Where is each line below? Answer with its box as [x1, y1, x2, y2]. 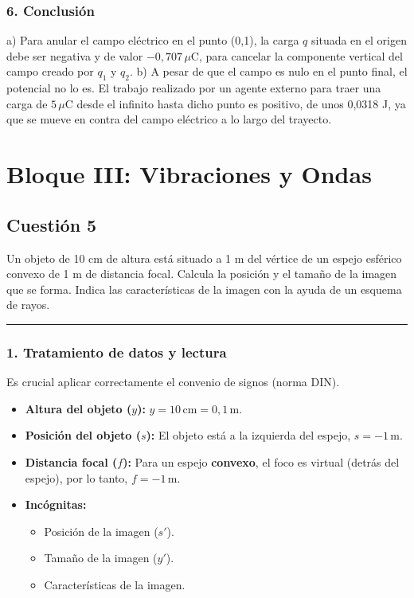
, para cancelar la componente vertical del [198, 47, 403, 64]
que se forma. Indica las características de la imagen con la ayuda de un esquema [6, 280, 402, 297]
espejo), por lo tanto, [25, 469, 128, 486]
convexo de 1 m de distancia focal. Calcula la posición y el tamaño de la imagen [6, 265, 397, 282]
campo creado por [6, 63, 94, 80]
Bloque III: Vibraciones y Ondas [6, 158, 372, 190]
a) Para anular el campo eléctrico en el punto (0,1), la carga [6, 32, 299, 49]
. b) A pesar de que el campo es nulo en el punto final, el [130, 63, 408, 80]
